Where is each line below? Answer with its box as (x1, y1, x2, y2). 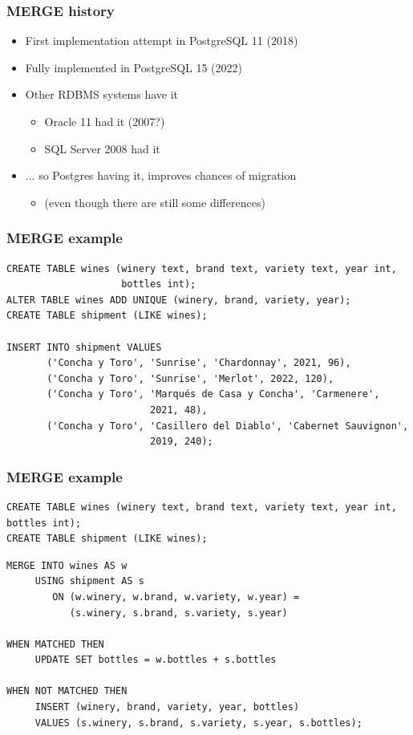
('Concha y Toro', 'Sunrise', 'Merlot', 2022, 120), (47, 372, 334, 384)
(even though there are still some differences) (44, 193, 265, 210)
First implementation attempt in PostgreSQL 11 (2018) (25, 32, 298, 49)
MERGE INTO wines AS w (6, 559, 128, 571)
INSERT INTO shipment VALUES (6, 341, 162, 353)
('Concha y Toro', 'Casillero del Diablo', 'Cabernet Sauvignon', (47, 420, 409, 432)
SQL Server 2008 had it (44, 140, 160, 156)
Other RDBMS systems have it (25, 86, 179, 103)
